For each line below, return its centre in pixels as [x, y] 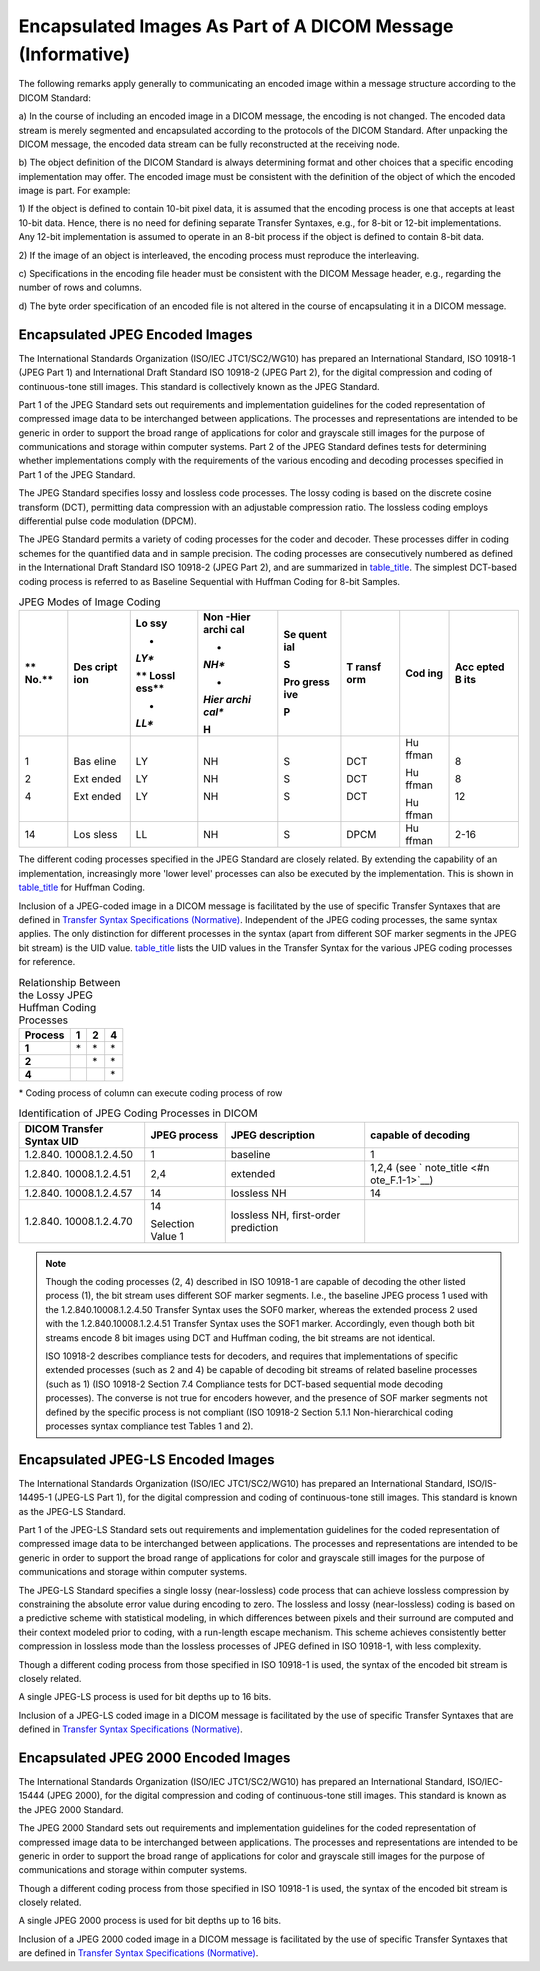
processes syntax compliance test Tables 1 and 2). [149, 1426]
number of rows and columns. [80, 287]
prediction [254, 1227]
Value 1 [167, 1236]
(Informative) [74, 54]
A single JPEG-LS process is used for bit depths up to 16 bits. [145, 1697]
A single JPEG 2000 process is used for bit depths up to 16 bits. [150, 1921]
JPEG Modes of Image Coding [89, 602]
